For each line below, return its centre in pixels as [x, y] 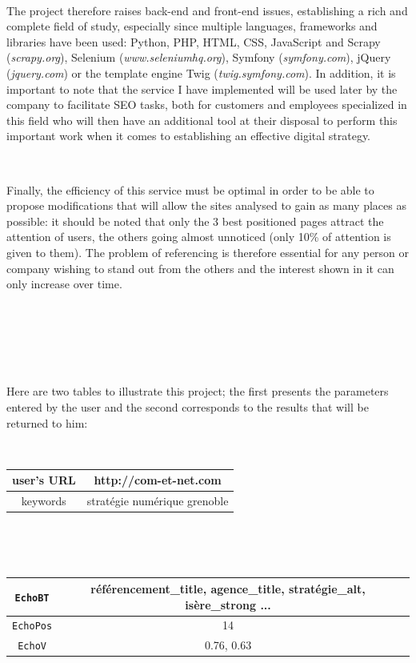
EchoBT [32, 598]
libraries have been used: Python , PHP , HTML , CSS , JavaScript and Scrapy [194, 41]
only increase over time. [64, 284]
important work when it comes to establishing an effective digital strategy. [189, 136]
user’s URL [44, 480]
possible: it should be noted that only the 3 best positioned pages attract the [195, 221]
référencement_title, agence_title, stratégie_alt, [228, 588]
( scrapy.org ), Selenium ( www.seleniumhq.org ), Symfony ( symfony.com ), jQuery [199, 57]
